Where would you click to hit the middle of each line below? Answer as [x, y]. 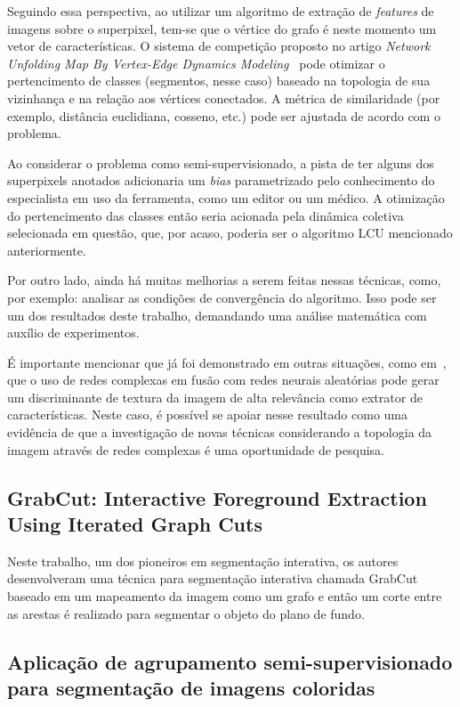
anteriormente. [47, 250]
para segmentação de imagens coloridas [191, 687]
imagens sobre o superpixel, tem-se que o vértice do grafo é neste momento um [222, 28]
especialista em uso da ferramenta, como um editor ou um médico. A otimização [226, 197]
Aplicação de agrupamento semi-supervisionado [230, 661]
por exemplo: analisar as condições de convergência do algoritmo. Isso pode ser [222, 297]
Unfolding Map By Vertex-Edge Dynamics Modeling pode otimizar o [196, 63]
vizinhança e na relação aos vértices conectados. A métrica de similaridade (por [224, 98]
